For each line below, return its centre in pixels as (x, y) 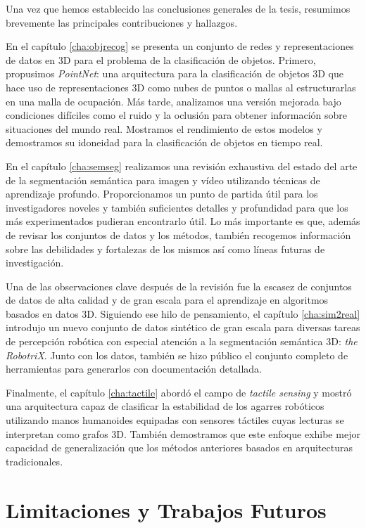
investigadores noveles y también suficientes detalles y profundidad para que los (177, 207)
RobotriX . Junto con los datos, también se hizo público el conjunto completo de (177, 355)
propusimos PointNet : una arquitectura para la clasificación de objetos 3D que (175, 73)
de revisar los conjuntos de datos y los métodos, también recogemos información (178, 234)
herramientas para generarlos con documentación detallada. (134, 369)
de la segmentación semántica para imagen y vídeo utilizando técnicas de (163, 180)
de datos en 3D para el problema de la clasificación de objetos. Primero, (161, 59)
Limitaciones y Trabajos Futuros (166, 509)
